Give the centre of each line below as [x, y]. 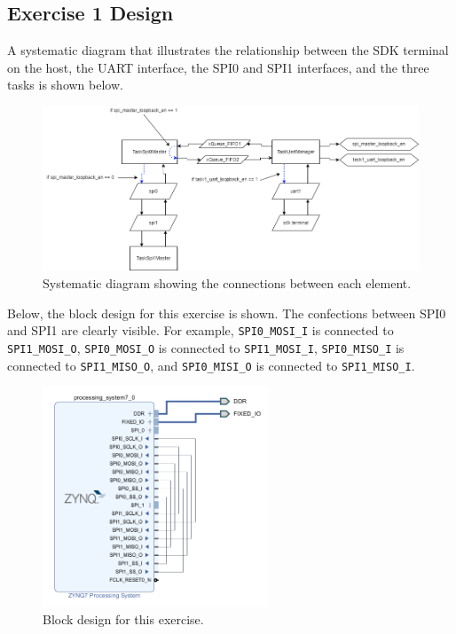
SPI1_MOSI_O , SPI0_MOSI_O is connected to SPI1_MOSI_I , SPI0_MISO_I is [206, 347]
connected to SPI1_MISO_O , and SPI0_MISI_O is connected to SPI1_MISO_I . [211, 365]
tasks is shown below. [65, 85]
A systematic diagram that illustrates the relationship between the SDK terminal [228, 50]
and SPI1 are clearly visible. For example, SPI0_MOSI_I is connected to [200, 330]
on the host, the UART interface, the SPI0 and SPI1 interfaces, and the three [218, 67]
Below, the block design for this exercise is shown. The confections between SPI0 [227, 313]
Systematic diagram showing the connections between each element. [227, 283]
